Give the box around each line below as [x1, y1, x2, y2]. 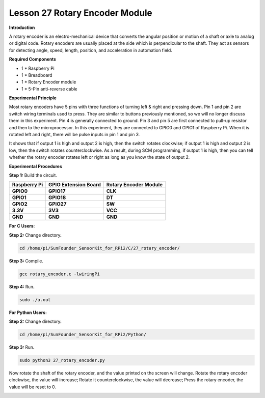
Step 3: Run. [9, 344, 34, 350]
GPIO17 [48, 188, 66, 195]
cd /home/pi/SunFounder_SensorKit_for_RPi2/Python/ [19, 332, 147, 338]
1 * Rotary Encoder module [21, 79, 76, 85]
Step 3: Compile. [9, 258, 44, 264]
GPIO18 [48, 194, 66, 201]
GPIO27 [48, 200, 67, 207]
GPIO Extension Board [48, 181, 101, 188]
